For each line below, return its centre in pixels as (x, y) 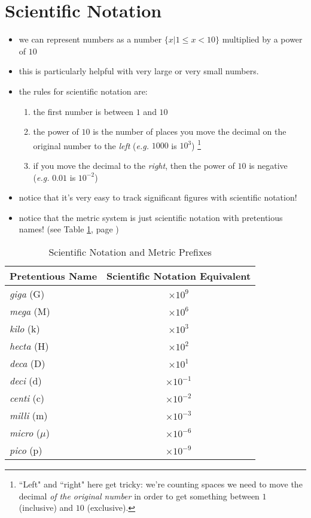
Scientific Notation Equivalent (179, 275)
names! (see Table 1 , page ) (69, 229)
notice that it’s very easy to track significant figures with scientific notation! (158, 197)
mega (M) (30, 311)
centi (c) (27, 398)
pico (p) (26, 450)
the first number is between (83, 111)
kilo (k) (25, 328)
